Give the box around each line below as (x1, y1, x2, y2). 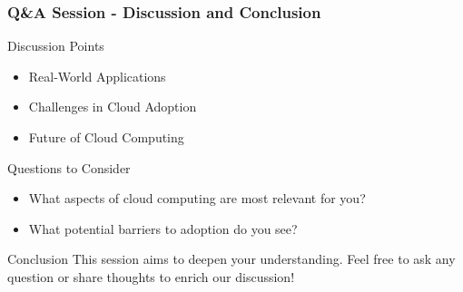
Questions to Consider (7, 158, 131, 177)
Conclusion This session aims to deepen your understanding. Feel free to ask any (7, 249, 456, 268)
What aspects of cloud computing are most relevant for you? (28, 189, 366, 208)
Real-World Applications (28, 66, 166, 85)
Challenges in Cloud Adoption (28, 97, 197, 116)
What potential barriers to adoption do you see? (28, 219, 298, 238)
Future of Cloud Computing (28, 128, 184, 146)
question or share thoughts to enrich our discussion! (7, 267, 295, 286)
